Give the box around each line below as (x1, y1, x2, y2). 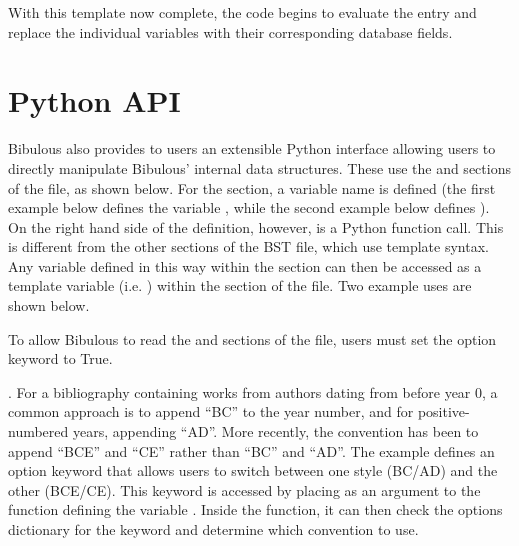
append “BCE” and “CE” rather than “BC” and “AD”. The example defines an (8, 440, 495, 461)
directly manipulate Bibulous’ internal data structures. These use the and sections (8, 157, 511, 178)
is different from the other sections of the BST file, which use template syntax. (8, 236, 489, 257)
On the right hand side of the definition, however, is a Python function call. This (8, 216, 504, 237)
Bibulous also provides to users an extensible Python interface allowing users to (8, 138, 496, 159)
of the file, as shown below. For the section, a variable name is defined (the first (8, 177, 496, 198)
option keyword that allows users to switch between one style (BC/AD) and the (8, 460, 498, 481)
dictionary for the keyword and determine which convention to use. (8, 519, 419, 539)
